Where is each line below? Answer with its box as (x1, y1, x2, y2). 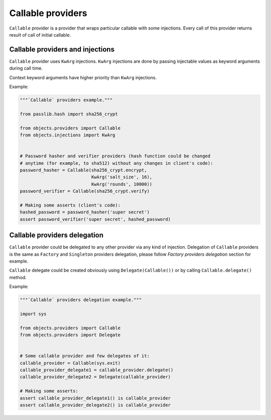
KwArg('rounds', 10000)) (91, 181, 153, 187)
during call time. (9, 65, 43, 71)
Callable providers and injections (9, 45, 115, 54)
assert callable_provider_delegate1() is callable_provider (20, 395, 171, 401)
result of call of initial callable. (9, 32, 71, 38)
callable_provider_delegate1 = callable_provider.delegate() (20, 367, 174, 373)
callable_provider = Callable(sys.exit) (20, 360, 120, 366)
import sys (20, 311, 47, 317)
